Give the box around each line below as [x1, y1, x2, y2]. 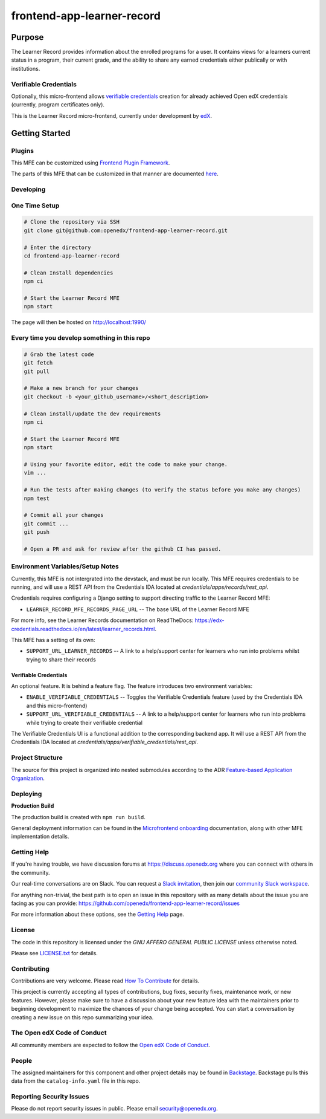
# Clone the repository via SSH [24, 218, 120, 225]
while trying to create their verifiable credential [26, 719, 143, 726]
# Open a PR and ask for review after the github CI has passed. [24, 545, 222, 553]
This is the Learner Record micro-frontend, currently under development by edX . [11, 112, 213, 119]
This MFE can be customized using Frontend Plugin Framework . [11, 159, 170, 166]
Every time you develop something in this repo [11, 334, 150, 342]
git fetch [24, 360, 53, 366]
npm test [24, 495, 50, 502]
